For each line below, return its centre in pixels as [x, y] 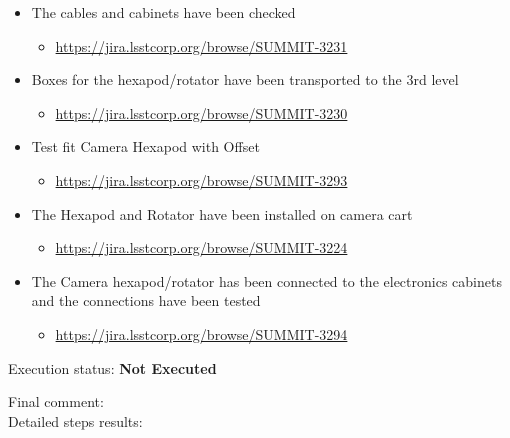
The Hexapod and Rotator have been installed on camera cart [222, 213]
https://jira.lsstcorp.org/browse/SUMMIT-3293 [201, 179]
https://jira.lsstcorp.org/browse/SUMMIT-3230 [201, 112]
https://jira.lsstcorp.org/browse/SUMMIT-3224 [201, 247]
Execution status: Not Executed [112, 367]
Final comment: [56, 401]
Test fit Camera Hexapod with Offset [145, 146]
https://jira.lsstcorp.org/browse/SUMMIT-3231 [201, 45]
